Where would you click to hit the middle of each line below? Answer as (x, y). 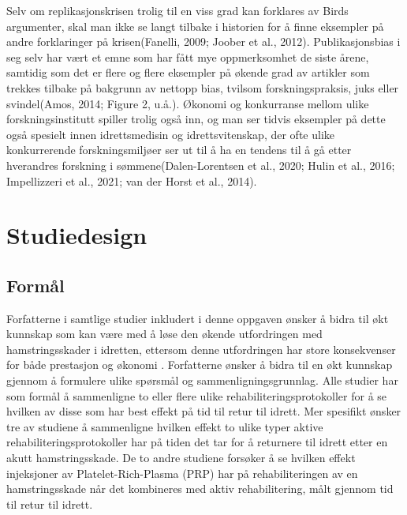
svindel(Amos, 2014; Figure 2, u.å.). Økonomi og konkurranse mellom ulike (188, 103)
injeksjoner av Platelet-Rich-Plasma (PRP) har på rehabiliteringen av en (182, 473)
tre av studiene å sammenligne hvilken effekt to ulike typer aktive (165, 426)
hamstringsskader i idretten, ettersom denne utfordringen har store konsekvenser (201, 349)
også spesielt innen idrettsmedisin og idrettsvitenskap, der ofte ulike (170, 134)
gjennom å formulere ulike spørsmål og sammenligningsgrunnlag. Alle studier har (202, 380)
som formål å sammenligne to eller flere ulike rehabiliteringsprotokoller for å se (197, 395)
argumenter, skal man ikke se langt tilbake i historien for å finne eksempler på (195, 26)
